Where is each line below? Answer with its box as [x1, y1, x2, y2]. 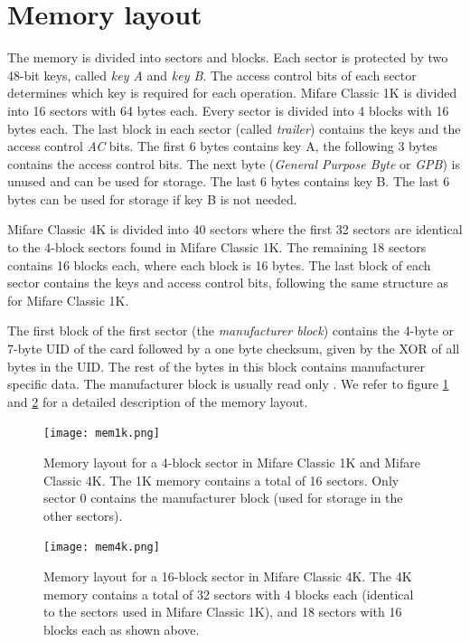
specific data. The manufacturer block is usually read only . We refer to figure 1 [7, 374, 449, 393]
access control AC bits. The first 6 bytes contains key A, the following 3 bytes [7, 137, 438, 156]
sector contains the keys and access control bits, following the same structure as [7, 273, 449, 292]
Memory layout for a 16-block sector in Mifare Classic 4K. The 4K [43, 567, 412, 586]
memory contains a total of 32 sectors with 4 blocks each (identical [43, 584, 414, 603]
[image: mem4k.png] [43, 541, 160, 554]
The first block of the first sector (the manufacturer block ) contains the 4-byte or [7, 321, 455, 340]
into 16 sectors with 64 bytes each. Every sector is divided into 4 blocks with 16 [7, 100, 449, 119]
